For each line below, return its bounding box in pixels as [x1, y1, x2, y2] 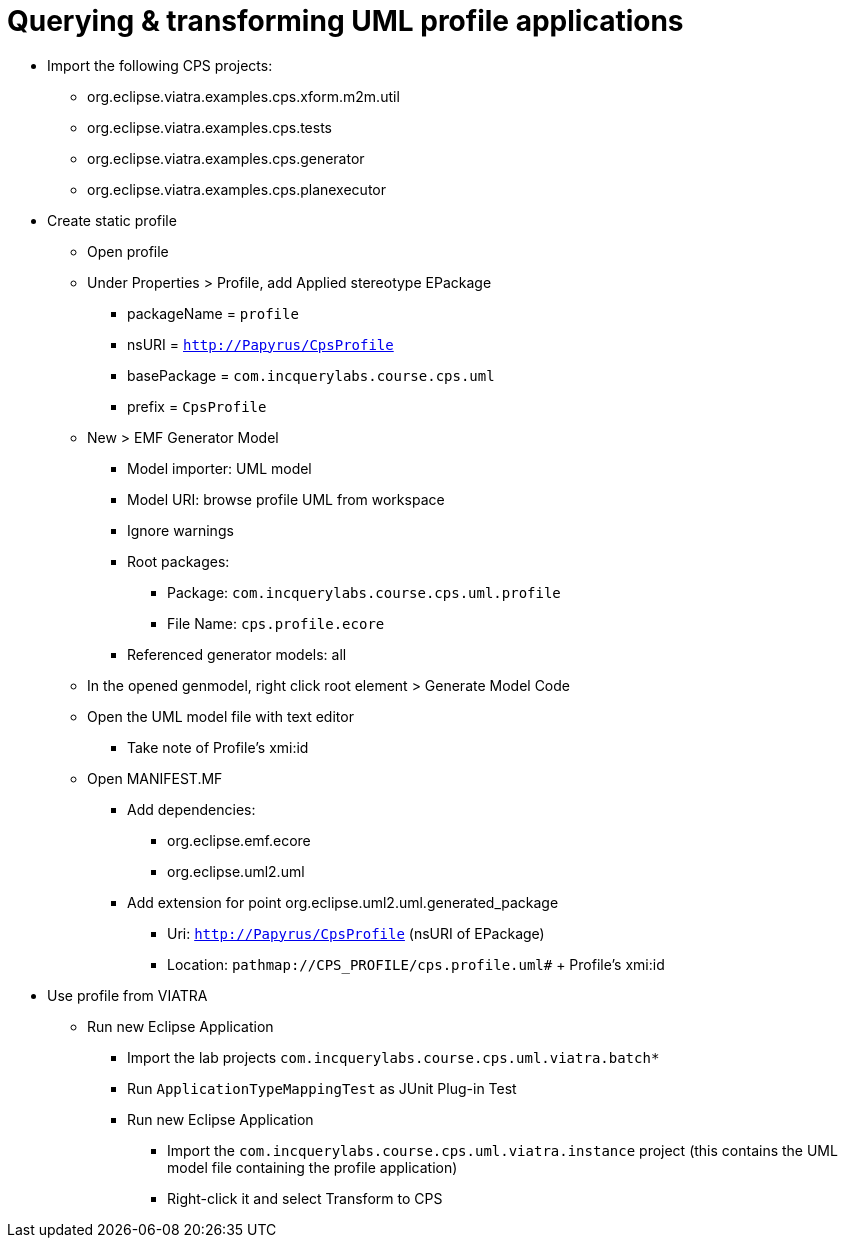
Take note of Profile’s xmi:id [127, 738, 309, 756]
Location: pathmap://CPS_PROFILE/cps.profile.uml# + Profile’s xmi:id [167, 955, 665, 973]
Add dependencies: [127, 800, 256, 818]
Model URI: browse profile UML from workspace [127, 490, 445, 508]
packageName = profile [127, 304, 299, 322]
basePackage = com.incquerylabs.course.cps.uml [127, 366, 495, 384]
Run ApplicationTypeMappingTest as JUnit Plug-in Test [127, 1079, 517, 1097]
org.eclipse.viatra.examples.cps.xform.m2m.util [87, 87, 400, 105]
